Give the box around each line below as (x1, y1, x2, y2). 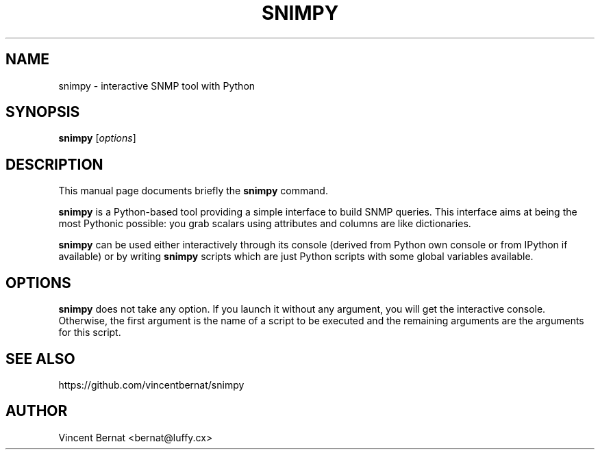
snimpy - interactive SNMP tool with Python (58, 79, 255, 92)
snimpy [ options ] (58, 132, 136, 144)
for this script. (58, 326, 121, 339)
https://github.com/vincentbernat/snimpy (58, 378, 245, 391)
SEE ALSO (5, 350, 75, 367)
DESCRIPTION (5, 155, 103, 173)
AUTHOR (5, 402, 68, 420)
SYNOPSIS (5, 103, 80, 121)
